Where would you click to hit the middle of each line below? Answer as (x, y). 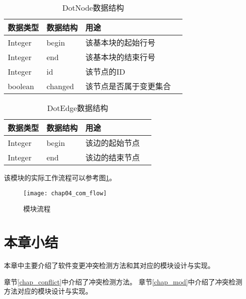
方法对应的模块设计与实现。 (48, 291)
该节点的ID (106, 71)
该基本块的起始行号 (121, 42)
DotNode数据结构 (93, 8)
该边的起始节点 (113, 143)
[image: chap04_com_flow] (65, 193)
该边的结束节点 (113, 157)
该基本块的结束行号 (121, 57)
